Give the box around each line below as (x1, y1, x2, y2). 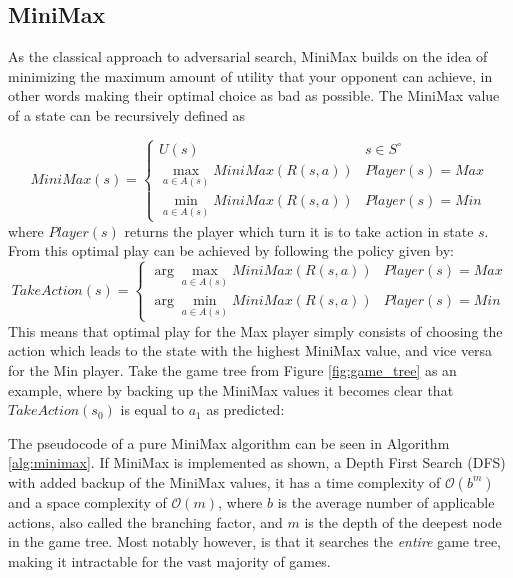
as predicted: (206, 399, 285, 420)
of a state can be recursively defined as (8, 104, 246, 125)
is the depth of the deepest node (304, 511, 502, 532)
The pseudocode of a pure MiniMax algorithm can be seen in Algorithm (8, 432, 450, 453)
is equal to (120, 399, 184, 420)
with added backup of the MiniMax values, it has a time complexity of (8, 471, 441, 492)
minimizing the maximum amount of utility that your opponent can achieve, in (8, 65, 493, 86)
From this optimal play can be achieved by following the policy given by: (8, 240, 454, 261)
